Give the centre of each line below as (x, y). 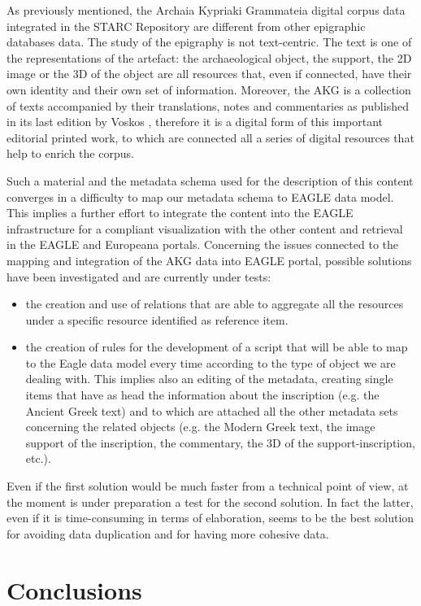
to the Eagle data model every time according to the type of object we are (210, 362)
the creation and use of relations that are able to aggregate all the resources (215, 304)
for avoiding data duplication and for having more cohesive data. (168, 533)
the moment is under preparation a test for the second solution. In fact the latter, (210, 501)
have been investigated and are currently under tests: (139, 276)
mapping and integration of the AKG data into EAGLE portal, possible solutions (209, 260)
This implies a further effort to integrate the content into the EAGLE (180, 213)
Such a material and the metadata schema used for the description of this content (210, 180)
